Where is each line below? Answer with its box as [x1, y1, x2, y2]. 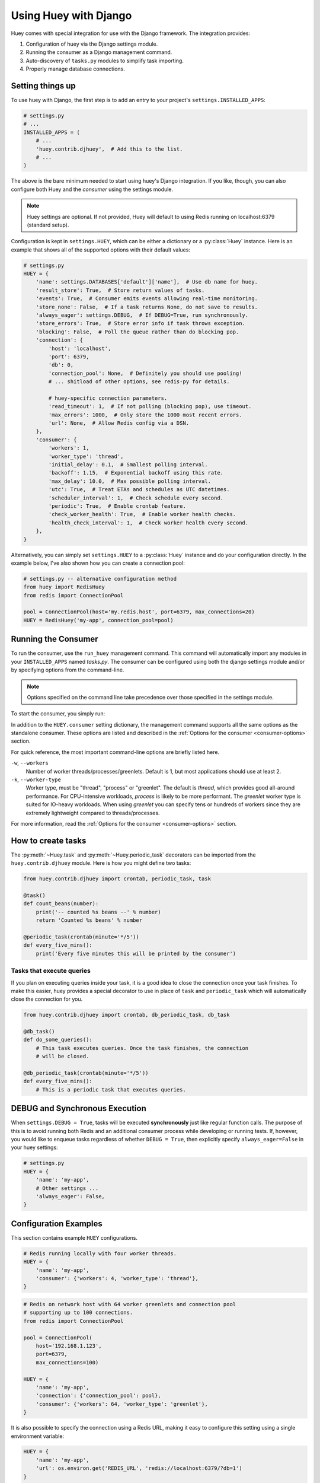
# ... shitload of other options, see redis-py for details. [48, 378, 230, 385]
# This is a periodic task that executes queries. [36, 1086, 186, 1093]
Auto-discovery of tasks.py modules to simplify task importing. [25, 57, 184, 64]
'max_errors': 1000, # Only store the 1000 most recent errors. [48, 411, 242, 418]
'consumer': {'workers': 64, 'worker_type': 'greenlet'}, [36, 1401, 208, 1407]
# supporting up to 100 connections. [23, 1309, 133, 1316]
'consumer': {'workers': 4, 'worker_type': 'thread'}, [36, 1275, 199, 1282]
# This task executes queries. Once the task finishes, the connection [36, 1045, 249, 1051]
